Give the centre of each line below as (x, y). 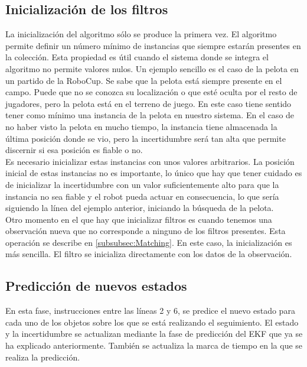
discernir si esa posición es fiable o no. (74, 150)
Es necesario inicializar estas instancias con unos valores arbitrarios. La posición (150, 161)
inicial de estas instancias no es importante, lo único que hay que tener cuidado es (154, 173)
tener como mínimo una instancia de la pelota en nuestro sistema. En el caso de (150, 115)
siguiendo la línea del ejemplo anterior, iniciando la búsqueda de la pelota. (140, 208)
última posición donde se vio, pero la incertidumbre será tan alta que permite (146, 138)
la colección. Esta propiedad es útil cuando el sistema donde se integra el (137, 57)
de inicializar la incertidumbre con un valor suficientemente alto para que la (142, 184)
